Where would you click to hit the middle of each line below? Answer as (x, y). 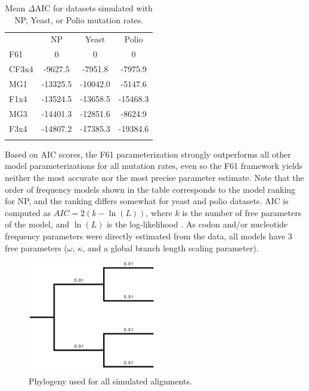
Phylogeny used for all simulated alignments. (110, 381)
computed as (28, 212)
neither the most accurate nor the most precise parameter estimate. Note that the (154, 178)
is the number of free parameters (242, 212)
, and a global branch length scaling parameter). (171, 247)
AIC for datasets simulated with (94, 8)
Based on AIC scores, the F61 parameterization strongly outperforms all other (148, 154)
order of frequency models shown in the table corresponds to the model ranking (150, 189)
